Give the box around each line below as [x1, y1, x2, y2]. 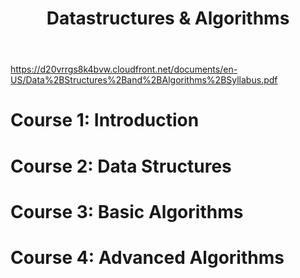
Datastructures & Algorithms [46, 7, 290, 30]
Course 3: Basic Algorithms [10, 200, 244, 223]
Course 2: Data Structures [10, 155, 232, 177]
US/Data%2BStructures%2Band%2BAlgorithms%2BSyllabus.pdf [10, 74, 278, 86]
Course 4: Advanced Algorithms [10, 246, 285, 269]
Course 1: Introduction [10, 109, 200, 132]
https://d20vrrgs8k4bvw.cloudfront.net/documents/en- [10, 63, 238, 76]
